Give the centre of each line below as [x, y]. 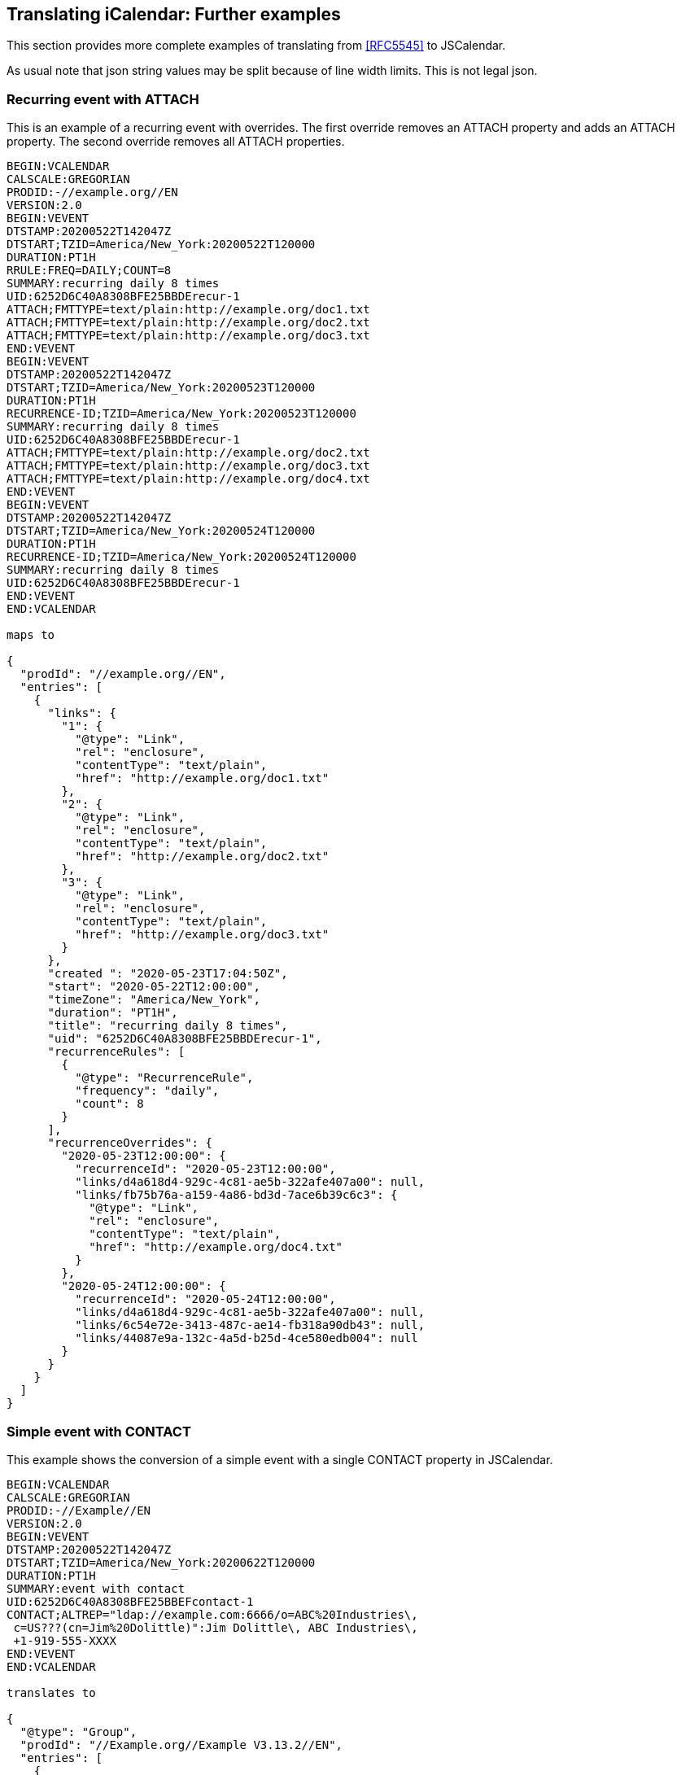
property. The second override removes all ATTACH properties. [176, 142]
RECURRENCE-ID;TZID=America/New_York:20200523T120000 [181, 414]
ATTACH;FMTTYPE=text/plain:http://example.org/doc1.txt [188, 310]
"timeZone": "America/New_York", [154, 1000]
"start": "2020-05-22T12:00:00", [154, 987]
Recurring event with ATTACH [103, 99]
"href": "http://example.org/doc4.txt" [216, 1247]
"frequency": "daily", [147, 1091]
